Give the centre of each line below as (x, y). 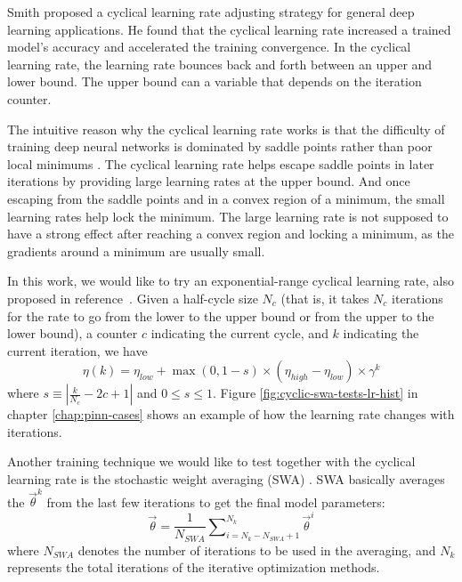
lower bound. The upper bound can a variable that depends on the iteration (215, 81)
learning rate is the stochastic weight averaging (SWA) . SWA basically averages (226, 479)
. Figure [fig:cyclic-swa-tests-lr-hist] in (316, 393)
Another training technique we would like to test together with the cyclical (211, 461)
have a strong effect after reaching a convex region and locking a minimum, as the (231, 234)
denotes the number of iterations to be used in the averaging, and (257, 550)
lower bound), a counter (73, 333)
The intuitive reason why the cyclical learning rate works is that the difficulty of (226, 129)
